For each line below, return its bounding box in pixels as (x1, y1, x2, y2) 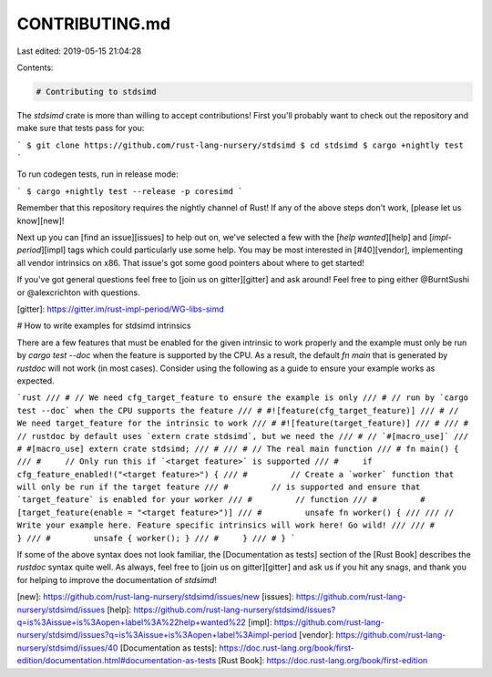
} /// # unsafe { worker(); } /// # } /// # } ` (16, 533, 296, 543)
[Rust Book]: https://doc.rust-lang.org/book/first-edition (218, 655, 428, 666)
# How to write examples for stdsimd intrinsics (16, 320, 191, 332)
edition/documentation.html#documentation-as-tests (16, 655, 217, 666)
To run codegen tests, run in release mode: (16, 169, 179, 180)
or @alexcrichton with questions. (16, 287, 140, 298)
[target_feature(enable (16, 507, 123, 518)
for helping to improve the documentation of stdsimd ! (16, 574, 218, 585)
